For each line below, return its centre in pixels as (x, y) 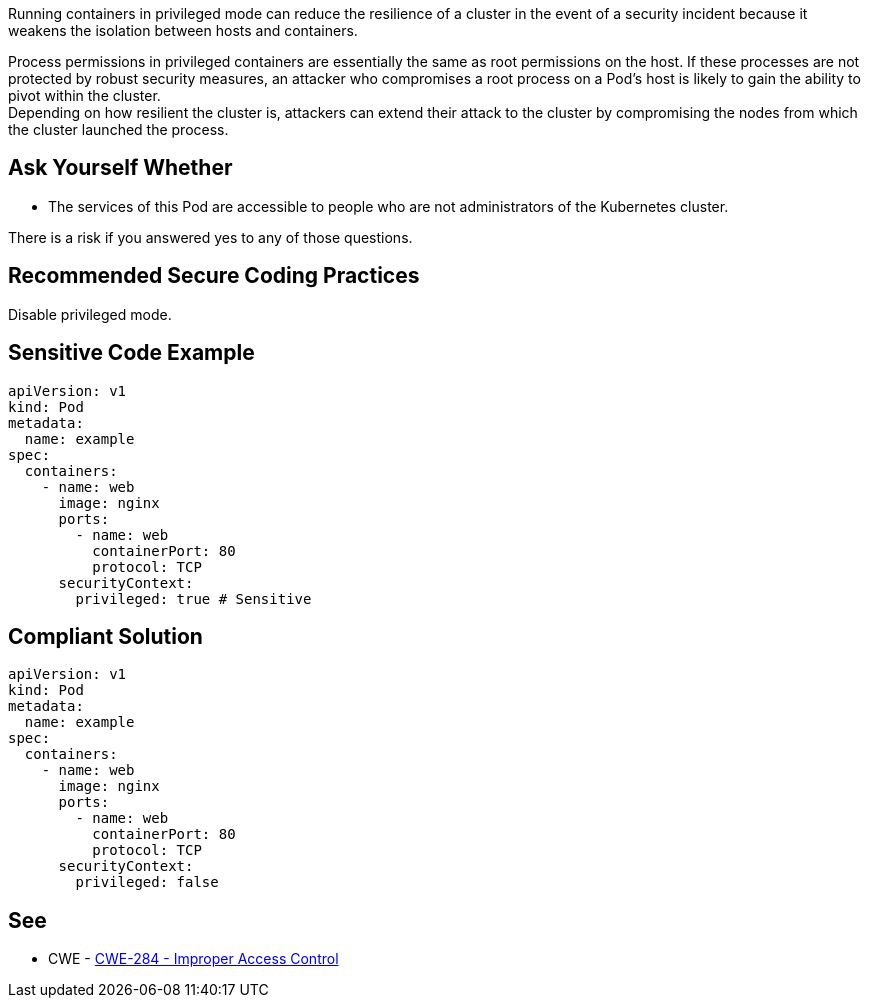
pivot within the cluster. (84, 95)
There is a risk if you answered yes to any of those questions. (210, 237)
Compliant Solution (105, 636)
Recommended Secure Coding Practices (214, 276)
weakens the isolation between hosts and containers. (183, 30)
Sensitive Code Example (131, 353)
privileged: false (147, 882)
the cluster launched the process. (118, 129)
